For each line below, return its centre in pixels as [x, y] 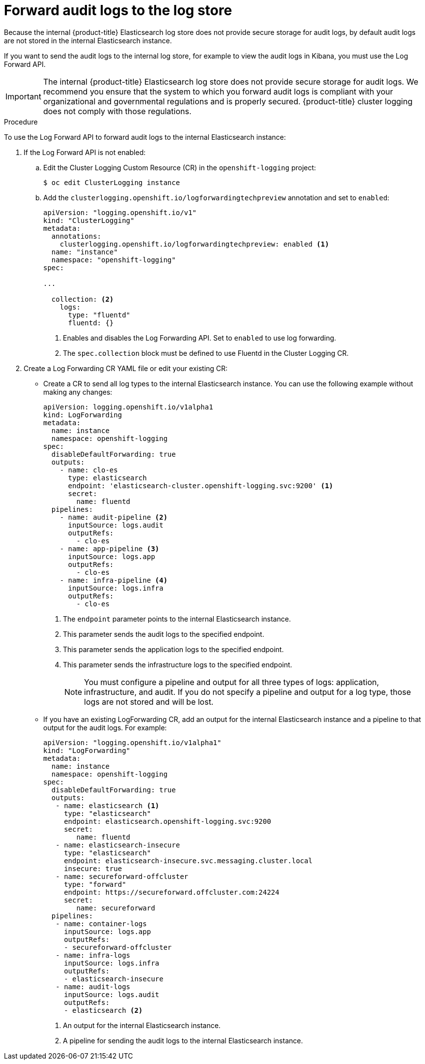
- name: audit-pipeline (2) [113, 517]
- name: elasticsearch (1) [108, 805]
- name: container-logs [101, 923]
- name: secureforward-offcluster [122, 876]
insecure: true [93, 868]
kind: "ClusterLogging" [89, 220]
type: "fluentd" [99, 315]
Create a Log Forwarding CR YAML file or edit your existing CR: [126, 368]
